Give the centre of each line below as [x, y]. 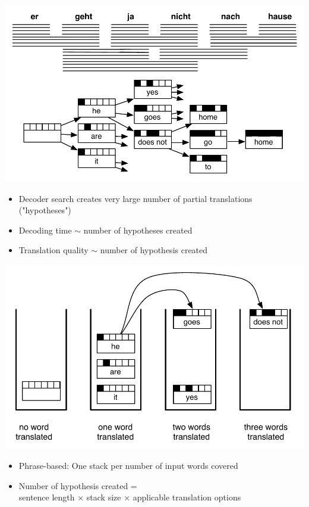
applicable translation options [187, 497]
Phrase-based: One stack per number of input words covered [128, 465]
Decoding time [45, 230]
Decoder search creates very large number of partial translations [135, 198]
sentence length [47, 497]
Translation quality [53, 250]
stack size [104, 497]
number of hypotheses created [138, 230]
